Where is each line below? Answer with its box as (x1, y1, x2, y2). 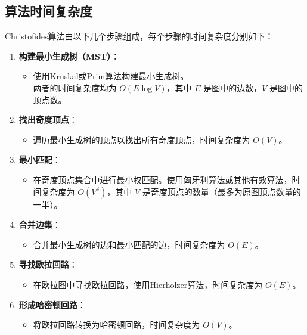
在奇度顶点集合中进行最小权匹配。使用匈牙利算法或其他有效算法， (33, 173, 292, 185)
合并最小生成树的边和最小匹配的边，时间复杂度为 (33, 238, 225, 250)
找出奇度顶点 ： (18, 113, 77, 126)
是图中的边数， (203, 81, 262, 94)
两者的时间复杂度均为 (33, 81, 117, 94)
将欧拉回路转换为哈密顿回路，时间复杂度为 (33, 318, 200, 331)
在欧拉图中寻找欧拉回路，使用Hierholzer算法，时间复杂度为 (33, 278, 263, 290)
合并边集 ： (18, 218, 61, 231)
